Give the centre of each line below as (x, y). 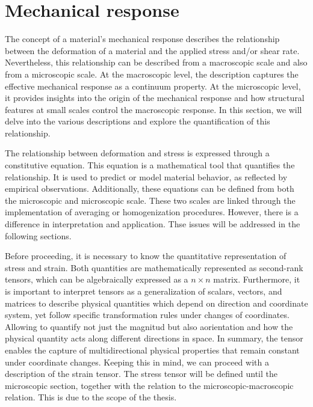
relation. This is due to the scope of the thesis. (91, 397)
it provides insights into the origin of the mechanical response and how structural (155, 98)
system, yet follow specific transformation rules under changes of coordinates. (147, 315)
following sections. (38, 235)
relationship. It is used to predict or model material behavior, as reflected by (146, 176)
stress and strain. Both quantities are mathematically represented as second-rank (154, 267)
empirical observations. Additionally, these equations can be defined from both (150, 188)
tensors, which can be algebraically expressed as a (97, 279)
